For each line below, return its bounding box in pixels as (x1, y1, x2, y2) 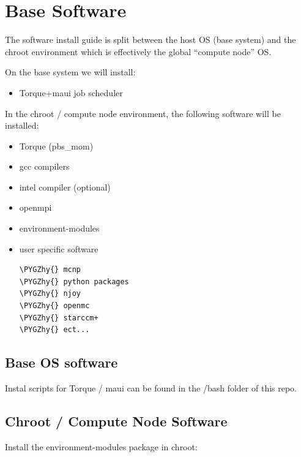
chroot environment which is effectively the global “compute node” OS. (5, 45, 272, 58)
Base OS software (5, 353, 118, 372)
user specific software (19, 242, 98, 255)
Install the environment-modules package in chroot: (5, 440, 198, 453)
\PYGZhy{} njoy (19, 289, 81, 298)
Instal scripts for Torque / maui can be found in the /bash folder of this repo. (5, 382, 297, 395)
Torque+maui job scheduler (19, 86, 123, 99)
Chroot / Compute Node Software (5, 412, 228, 430)
